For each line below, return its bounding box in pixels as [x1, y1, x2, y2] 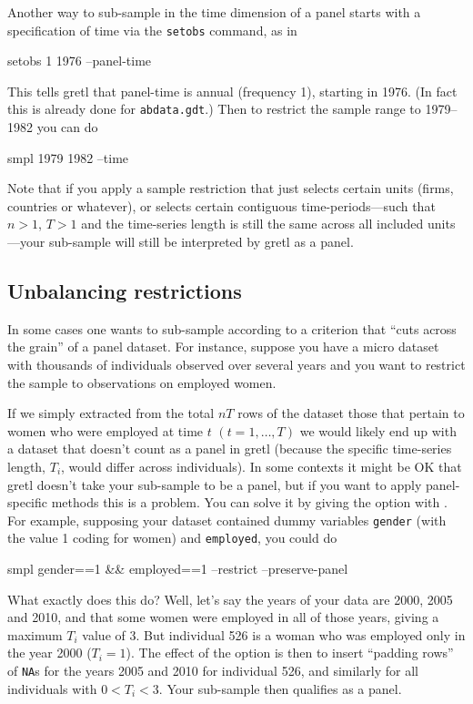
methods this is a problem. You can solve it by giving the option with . [51, 493, 448, 512]
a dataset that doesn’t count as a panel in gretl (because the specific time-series [7, 439, 452, 458]
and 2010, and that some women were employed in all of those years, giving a [7, 607, 439, 627]
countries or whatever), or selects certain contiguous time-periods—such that [7, 196, 436, 215]
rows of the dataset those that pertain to [237, 403, 465, 423]
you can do [36, 117, 98, 137]
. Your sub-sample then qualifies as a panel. [158, 678, 402, 698]
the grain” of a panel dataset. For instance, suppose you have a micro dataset [7, 337, 439, 356]
